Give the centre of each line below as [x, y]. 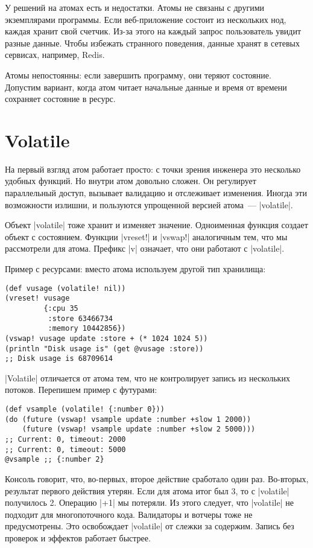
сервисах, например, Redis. [55, 55]
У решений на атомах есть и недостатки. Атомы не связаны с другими [135, 7]
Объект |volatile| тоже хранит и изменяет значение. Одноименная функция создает [156, 225]
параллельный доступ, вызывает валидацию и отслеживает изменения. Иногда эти [156, 193]
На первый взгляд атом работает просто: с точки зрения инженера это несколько [153, 169]
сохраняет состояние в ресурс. [60, 99]
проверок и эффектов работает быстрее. [78, 537]
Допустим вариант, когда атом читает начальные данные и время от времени [146, 87]
